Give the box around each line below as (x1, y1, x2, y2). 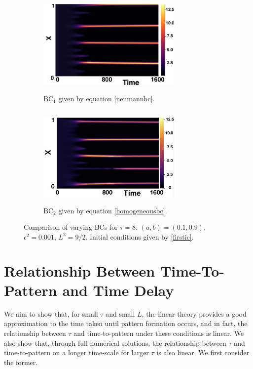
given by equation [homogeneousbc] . (58, 205, 167, 215)
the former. (4, 357, 38, 367)
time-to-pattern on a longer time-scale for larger (4, 347, 149, 358)
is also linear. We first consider (156, 347, 250, 358)
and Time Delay (62, 280, 174, 300)
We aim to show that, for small (4, 308, 98, 319)
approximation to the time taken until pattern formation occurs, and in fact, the (4, 318, 248, 328)
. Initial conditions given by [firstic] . (85, 231, 194, 242)
